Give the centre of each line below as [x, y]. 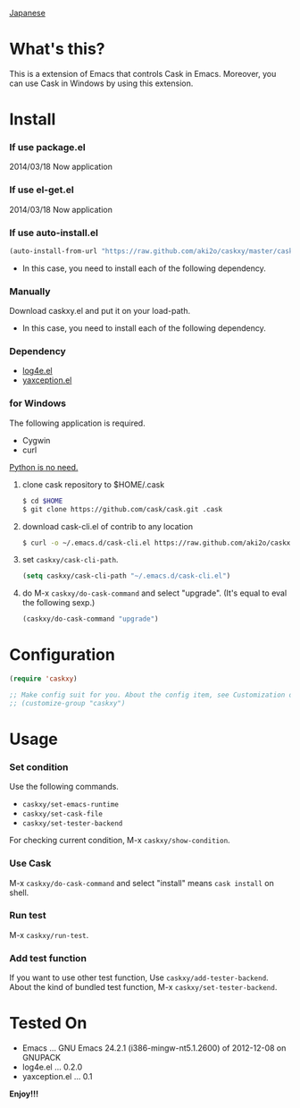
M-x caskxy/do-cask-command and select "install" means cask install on [142, 883]
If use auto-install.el [54, 233]
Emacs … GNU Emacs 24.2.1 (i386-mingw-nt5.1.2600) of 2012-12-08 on [154, 1048]
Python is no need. [44, 467]
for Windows [38, 403]
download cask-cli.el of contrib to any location [108, 526]
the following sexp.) [58, 603]
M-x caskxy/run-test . [49, 935]
